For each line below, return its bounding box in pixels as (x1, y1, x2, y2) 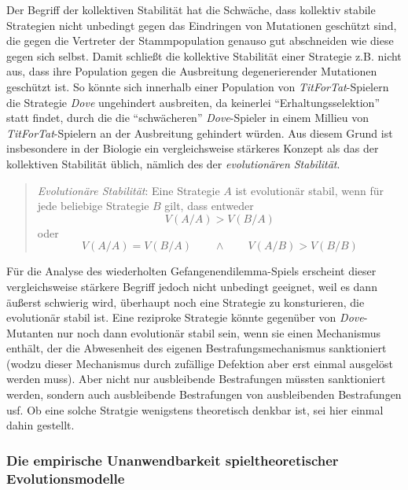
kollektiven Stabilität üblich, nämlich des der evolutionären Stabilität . (6, 155, 340, 171)
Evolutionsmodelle (6, 468, 125, 488)
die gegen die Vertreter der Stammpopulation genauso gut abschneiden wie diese (6, 32, 394, 49)
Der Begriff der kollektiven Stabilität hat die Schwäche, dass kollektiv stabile (6, 2, 376, 17)
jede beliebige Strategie (37, 197, 149, 214)
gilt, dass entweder (164, 197, 254, 214)
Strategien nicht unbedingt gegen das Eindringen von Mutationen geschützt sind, (6, 17, 397, 33)
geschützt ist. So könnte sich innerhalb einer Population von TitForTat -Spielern (6, 78, 389, 94)
